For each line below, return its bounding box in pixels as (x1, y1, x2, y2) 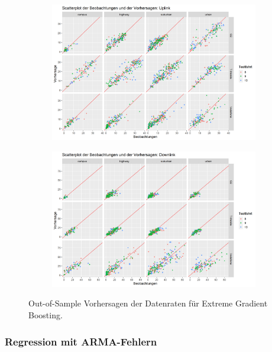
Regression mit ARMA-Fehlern (5, 334, 157, 348)
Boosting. (28, 309, 63, 321)
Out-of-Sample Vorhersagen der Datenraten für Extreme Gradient (28, 297, 268, 309)
